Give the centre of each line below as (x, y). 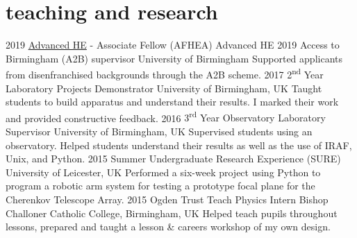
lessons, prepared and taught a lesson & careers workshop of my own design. (168, 227)
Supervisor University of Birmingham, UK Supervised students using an (159, 131)
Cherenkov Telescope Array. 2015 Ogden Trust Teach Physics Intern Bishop (167, 199)
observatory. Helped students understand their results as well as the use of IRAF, (179, 145)
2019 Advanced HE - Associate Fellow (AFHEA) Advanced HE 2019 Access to (173, 45)
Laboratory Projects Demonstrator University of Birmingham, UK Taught (164, 88)
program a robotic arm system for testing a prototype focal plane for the (160, 186)
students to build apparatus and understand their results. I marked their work (172, 102)
